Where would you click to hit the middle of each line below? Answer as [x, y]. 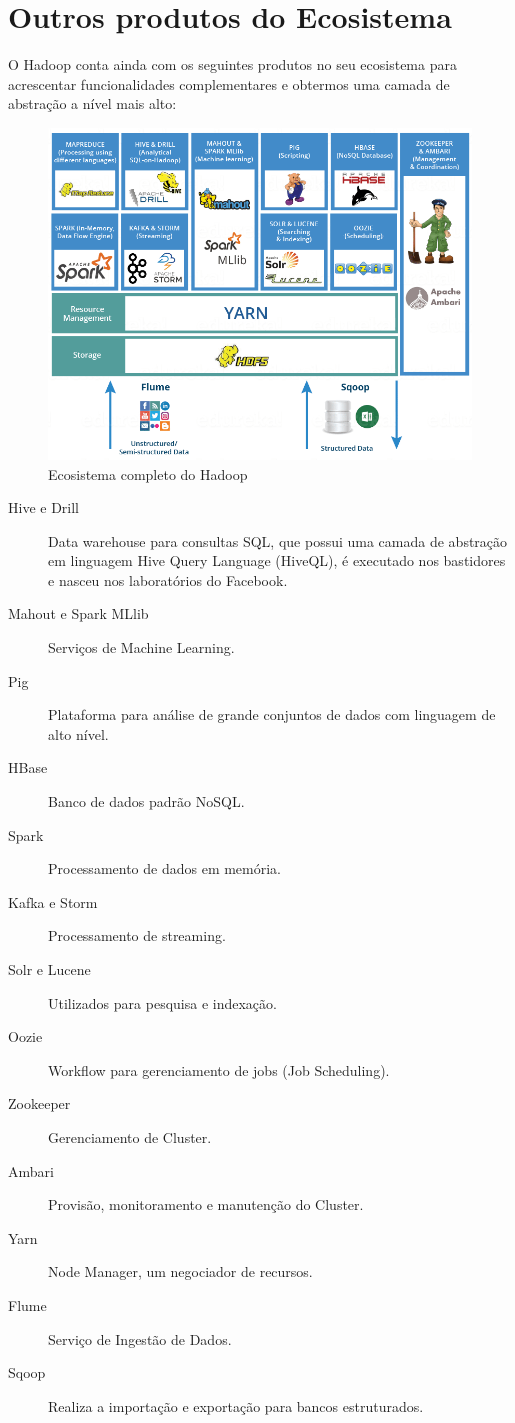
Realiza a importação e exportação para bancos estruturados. [236, 1405]
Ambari [31, 1170]
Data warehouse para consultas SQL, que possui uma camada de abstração [278, 540]
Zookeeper [39, 1103]
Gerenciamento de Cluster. [130, 1136]
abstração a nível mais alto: [92, 103]
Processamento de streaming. [137, 935]
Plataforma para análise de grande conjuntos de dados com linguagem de [272, 714]
